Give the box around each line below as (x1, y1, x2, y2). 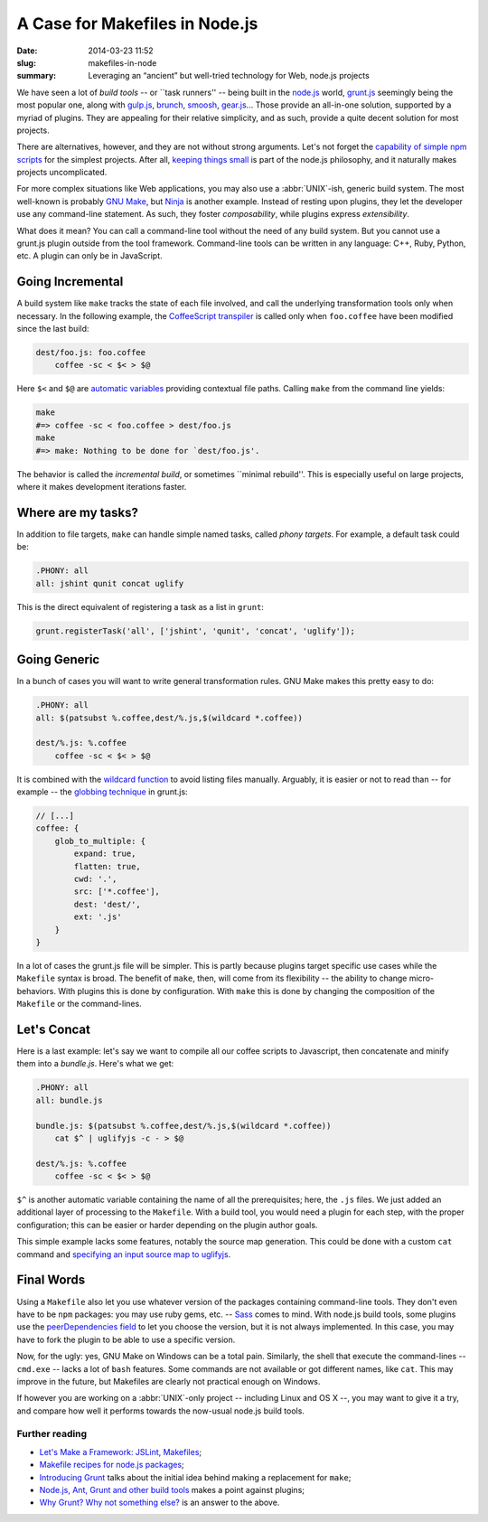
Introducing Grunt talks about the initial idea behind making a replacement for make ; (39, 1471, 352, 1482)
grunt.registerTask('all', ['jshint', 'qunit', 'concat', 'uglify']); (35, 625, 356, 636)
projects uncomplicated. (16, 167, 108, 178)
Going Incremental (16, 274, 124, 289)
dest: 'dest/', (73, 899, 142, 909)
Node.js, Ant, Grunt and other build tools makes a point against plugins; (39, 1485, 305, 1495)
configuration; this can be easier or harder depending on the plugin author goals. (16, 1219, 318, 1230)
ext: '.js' (73, 912, 122, 922)
